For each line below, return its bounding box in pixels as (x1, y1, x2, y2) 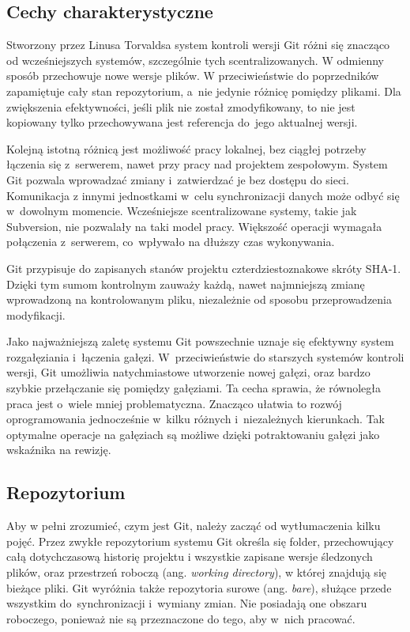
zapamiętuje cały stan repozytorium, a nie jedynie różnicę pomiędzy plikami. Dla (6, 82, 401, 99)
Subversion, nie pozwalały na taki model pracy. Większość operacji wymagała (6, 218, 382, 234)
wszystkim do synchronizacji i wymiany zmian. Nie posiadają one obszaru (6, 595, 367, 611)
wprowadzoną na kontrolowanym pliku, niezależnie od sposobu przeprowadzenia (6, 291, 392, 308)
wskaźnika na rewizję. (6, 441, 111, 458)
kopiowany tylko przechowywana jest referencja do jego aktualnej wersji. (6, 114, 358, 131)
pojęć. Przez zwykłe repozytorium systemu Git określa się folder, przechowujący (6, 532, 394, 549)
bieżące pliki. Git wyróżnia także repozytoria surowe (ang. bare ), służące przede (6, 579, 392, 596)
